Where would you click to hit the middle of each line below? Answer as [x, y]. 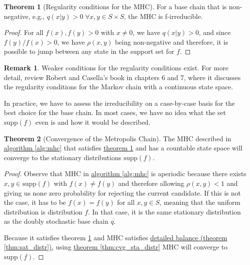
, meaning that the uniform [200, 202]
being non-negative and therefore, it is [172, 41]
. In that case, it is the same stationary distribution [164, 211]
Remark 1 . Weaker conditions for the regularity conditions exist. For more [116, 67]
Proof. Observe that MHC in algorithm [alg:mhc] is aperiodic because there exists [125, 174]
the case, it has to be [35, 202]
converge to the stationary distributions [63, 157]
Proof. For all [24, 32]
